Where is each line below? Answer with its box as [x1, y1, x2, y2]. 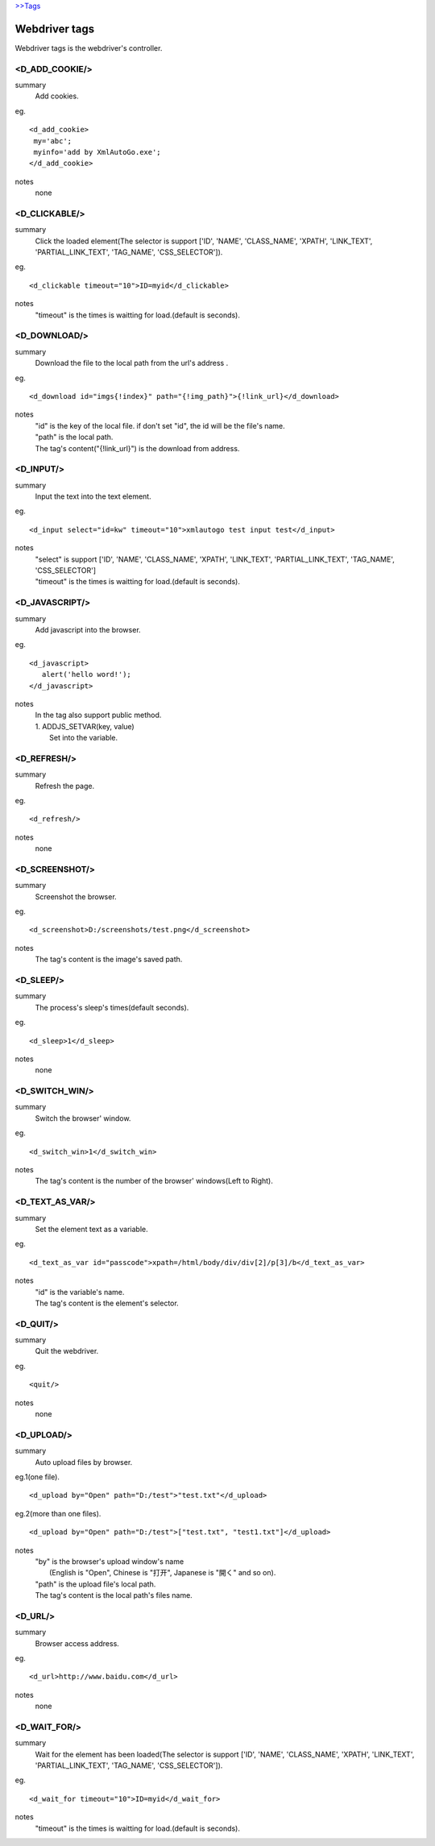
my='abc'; [33, 136, 72, 145]
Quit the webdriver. [35, 1346, 99, 1356]
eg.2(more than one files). [14, 1508, 101, 1518]
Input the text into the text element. [35, 492, 152, 501]
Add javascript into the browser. [35, 624, 141, 634]
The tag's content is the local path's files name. [35, 1591, 193, 1600]
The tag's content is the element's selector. [35, 1298, 179, 1308]
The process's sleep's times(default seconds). [35, 1002, 189, 1012]
